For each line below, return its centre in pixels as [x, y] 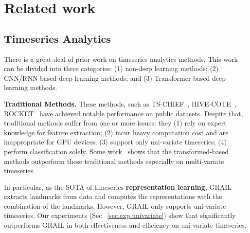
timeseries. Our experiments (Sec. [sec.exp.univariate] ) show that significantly [120, 215]
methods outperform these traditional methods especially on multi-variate [114, 161]
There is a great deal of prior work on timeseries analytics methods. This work [121, 59]
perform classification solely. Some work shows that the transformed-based [116, 151]
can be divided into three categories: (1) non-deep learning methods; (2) [111, 68]
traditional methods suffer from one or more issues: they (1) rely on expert [115, 123]
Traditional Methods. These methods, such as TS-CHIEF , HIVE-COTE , [120, 103]
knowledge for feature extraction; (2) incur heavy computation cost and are [116, 132]
